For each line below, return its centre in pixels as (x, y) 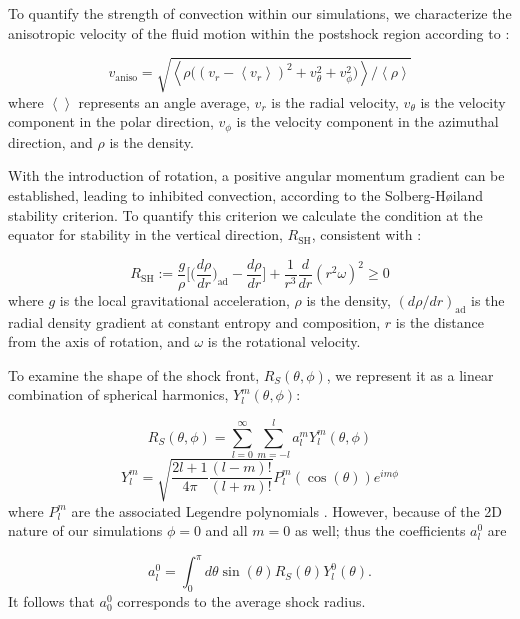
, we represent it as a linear (410, 374)
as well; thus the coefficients (380, 530)
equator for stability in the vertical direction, (145, 234)
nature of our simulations (85, 530)
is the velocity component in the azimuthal (367, 121)
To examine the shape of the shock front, (134, 374)
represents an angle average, (164, 101)
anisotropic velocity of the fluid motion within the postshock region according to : (259, 32)
